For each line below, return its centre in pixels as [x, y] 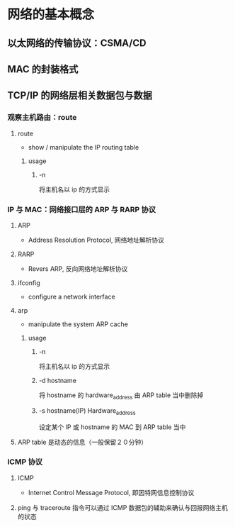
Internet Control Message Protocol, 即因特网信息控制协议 [111, 492]
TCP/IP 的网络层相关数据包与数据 [80, 95]
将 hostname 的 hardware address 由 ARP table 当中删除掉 [121, 396]
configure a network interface [71, 296]
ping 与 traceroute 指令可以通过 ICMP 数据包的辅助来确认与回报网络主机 [123, 507]
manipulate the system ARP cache [78, 324]
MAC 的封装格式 [43, 69]
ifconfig [29, 283]
